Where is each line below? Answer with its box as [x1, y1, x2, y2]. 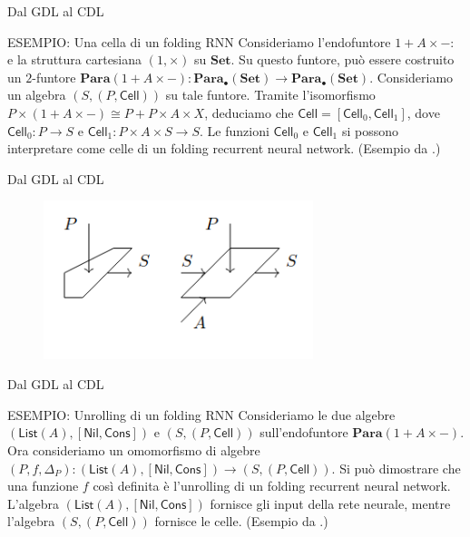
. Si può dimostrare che [331, 458, 461, 477]
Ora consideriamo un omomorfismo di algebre [7, 441, 260, 460]
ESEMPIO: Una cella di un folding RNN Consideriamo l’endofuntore [7, 32, 391, 51]
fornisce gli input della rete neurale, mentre [210, 493, 451, 513]
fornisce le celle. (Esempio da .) [154, 512, 328, 531]
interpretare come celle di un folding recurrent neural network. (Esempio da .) [7, 139, 441, 158]
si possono [341, 121, 398, 140]
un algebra [7, 85, 66, 104]
